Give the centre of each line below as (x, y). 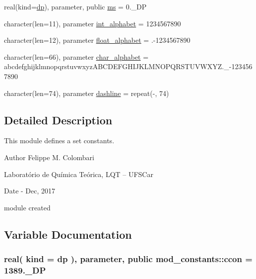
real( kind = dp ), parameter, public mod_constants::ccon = (128, 259)
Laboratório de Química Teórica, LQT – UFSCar (79, 174)
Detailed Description (58, 120)
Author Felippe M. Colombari (49, 157)
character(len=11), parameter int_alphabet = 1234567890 (93, 23)
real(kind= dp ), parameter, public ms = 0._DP (75, 6)
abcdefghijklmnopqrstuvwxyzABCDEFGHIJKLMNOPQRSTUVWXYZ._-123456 (128, 66)
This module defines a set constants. (59, 140)
